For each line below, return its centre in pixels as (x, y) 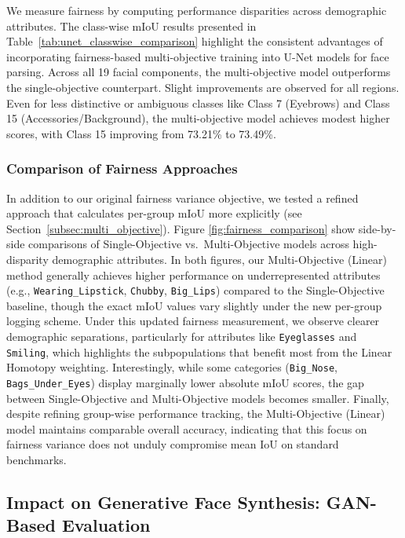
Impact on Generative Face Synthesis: (163, 501)
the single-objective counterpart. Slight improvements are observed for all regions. (203, 87)
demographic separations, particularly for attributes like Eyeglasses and (182, 336)
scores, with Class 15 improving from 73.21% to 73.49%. (141, 133)
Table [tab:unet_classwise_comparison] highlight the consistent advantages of (195, 41)
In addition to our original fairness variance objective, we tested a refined (182, 198)
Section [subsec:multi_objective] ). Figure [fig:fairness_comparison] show (181, 228)
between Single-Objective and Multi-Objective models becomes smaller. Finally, (198, 398)
